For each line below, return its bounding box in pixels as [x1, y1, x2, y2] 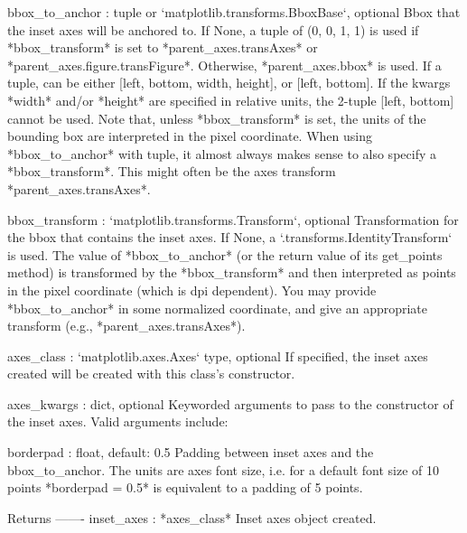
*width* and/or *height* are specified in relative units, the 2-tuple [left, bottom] [7, 90, 454, 109]
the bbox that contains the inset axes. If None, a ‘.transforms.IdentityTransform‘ [7, 228, 453, 247]
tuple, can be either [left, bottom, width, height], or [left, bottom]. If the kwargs [7, 73, 451, 92]
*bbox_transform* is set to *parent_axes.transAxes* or [7, 38, 318, 57]
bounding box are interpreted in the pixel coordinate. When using [7, 126, 372, 145]
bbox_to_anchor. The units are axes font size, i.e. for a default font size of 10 [7, 460, 439, 479]
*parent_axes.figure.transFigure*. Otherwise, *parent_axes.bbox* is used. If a [7, 55, 442, 74]
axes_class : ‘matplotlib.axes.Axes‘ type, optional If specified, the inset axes [7, 346, 428, 365]
